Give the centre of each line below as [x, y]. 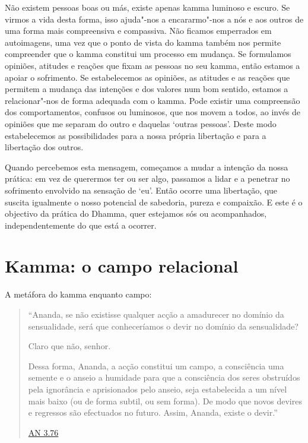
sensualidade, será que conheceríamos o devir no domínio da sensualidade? [163, 326]
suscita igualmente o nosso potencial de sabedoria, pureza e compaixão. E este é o [154, 202]
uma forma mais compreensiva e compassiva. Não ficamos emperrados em [138, 31]
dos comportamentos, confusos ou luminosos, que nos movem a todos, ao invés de [153, 112]
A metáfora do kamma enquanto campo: [78, 294]
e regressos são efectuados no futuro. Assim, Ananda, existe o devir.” [153, 412]
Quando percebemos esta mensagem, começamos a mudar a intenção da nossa [147, 167]
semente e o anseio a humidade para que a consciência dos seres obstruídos [164, 377]
